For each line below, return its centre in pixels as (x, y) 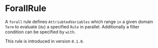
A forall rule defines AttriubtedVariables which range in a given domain (79, 22)
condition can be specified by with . (40, 32)
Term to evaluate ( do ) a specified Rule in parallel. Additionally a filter (72, 26)
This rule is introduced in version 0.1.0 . (44, 41)
